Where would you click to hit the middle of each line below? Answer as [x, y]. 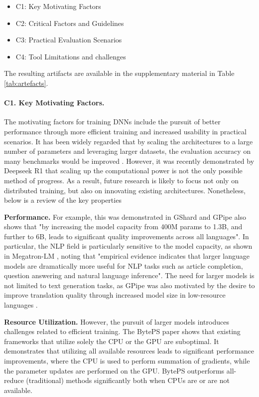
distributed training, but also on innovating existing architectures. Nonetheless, [125, 190]
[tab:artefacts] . [26, 83]
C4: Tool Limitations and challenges [71, 56]
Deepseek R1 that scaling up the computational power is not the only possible [123, 171]
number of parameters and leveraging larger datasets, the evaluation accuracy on [128, 151]
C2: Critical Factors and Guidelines [70, 23]
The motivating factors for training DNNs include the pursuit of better [112, 122]
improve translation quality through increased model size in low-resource [115, 295]
